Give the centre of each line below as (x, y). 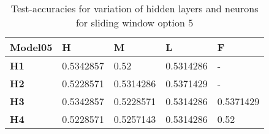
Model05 (31, 47)
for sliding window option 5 (134, 22)
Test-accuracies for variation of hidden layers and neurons (134, 8)
